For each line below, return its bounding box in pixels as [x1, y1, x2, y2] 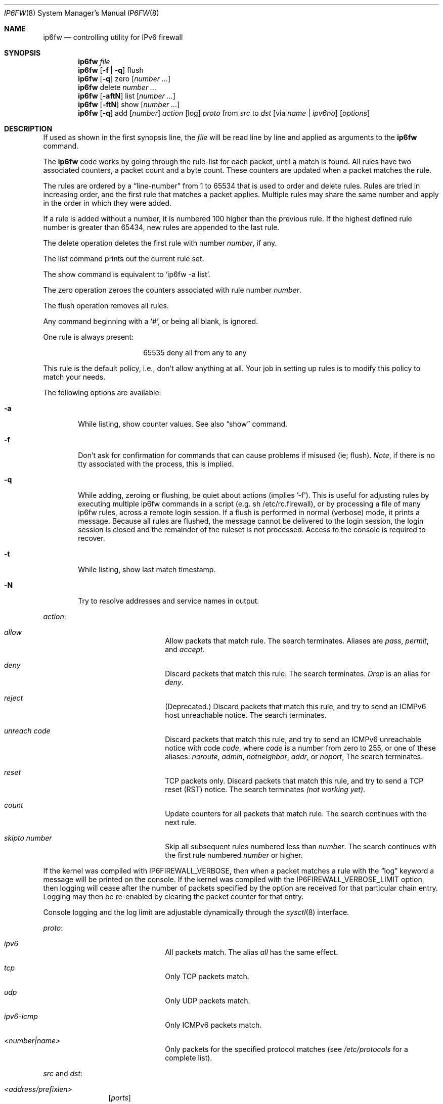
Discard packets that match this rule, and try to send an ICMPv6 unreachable [165, 735, 421, 744]
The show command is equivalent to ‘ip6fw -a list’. [43, 270, 210, 279]
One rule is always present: [43, 333, 134, 341]
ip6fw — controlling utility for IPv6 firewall [43, 33, 183, 41]
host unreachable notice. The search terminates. [165, 711, 327, 719]
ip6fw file [78, 57, 110, 66]
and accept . [165, 645, 205, 654]
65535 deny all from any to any [143, 348, 247, 357]
